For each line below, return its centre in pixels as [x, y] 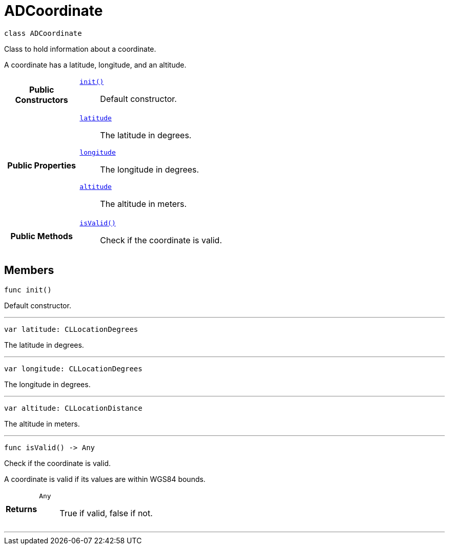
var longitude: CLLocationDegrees [73, 368]
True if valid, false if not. [106, 513]
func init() [28, 290]
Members [29, 270]
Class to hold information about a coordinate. [80, 49]
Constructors [42, 100]
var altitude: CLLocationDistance [73, 408]
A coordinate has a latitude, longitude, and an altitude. [95, 65]
